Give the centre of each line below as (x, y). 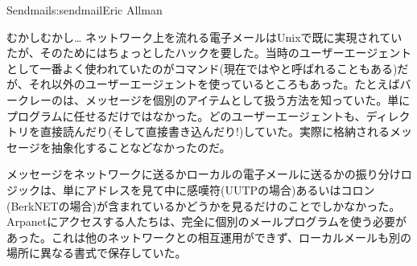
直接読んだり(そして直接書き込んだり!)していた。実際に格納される (215, 131)
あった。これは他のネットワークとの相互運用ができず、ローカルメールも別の (209, 237)
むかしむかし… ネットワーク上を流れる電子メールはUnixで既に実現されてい (204, 37)
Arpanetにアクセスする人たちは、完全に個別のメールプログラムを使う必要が (207, 221)
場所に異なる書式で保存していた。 (97, 253)
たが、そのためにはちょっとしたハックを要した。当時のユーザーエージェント (209, 53)
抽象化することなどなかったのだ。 (141, 147)
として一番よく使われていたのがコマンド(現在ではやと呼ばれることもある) (202, 68)
